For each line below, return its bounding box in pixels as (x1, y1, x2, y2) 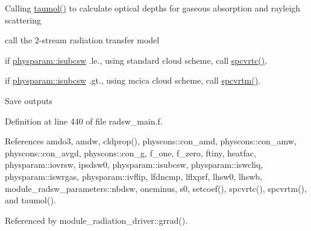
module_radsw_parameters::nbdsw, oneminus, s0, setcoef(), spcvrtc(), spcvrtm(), (5, 182, 307, 194)
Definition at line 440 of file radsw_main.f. (5, 114, 163, 127)
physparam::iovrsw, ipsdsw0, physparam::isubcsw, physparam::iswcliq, (5, 158, 263, 171)
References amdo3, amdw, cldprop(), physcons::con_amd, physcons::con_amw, (5, 135, 297, 147)
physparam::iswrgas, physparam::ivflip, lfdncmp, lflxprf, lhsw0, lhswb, (5, 170, 262, 182)
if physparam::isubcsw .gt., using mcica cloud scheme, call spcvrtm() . (5, 74, 261, 87)
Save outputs (5, 94, 53, 106)
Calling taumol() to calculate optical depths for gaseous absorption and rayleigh (5, 2, 301, 14)
